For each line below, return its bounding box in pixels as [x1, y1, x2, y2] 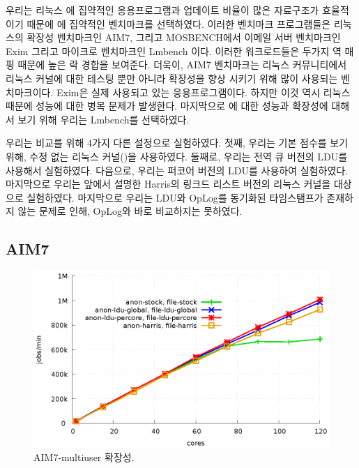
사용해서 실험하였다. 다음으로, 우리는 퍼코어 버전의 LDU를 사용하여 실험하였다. [6, 163, 349, 177]
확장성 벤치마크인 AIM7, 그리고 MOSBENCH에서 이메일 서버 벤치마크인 [26, 30, 341, 45]
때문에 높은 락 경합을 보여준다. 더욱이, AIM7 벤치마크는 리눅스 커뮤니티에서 [17, 57, 347, 72]
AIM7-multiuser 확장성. [33, 450, 135, 465]
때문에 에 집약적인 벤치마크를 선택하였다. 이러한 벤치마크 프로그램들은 [26, 16, 331, 31]
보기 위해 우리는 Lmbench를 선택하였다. [17, 112, 190, 126]
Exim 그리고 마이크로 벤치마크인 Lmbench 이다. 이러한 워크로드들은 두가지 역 [6, 43, 342, 58]
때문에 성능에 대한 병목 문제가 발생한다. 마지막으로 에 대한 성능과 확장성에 [6, 98, 328, 113]
